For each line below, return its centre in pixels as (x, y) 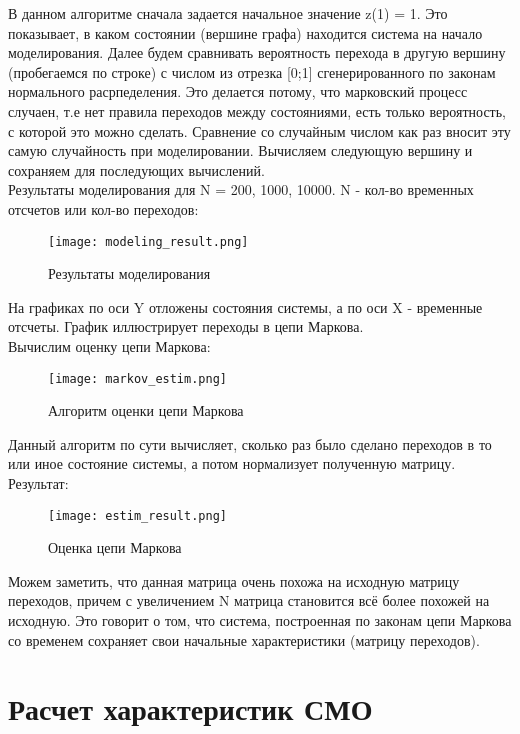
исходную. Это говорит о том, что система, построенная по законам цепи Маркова (260, 620)
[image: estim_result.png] (137, 515)
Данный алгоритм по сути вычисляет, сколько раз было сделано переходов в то (250, 443)
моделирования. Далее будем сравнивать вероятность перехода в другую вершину (257, 52)
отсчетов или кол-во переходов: (103, 208)
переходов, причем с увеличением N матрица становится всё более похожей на (249, 600)
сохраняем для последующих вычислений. (136, 169)
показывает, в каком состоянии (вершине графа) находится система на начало (245, 32)
